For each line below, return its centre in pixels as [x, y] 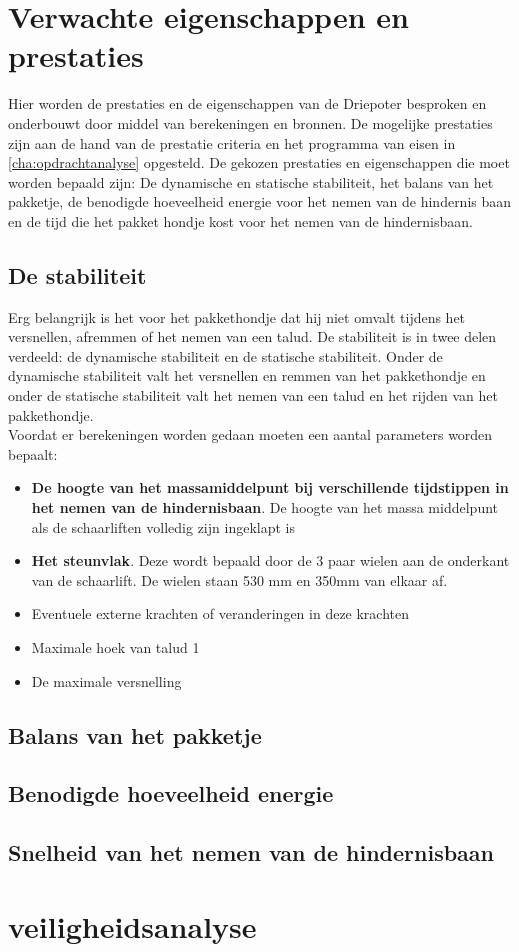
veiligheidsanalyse [132, 925]
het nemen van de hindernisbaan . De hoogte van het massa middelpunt [264, 507]
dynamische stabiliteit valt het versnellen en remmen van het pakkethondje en [247, 375]
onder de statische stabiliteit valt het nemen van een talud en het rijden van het [253, 395]
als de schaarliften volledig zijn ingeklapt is [163, 526]
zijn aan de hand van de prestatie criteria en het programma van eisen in [232, 142]
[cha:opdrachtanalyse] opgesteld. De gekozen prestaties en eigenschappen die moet [259, 162]
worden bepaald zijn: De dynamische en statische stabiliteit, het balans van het [251, 181]
